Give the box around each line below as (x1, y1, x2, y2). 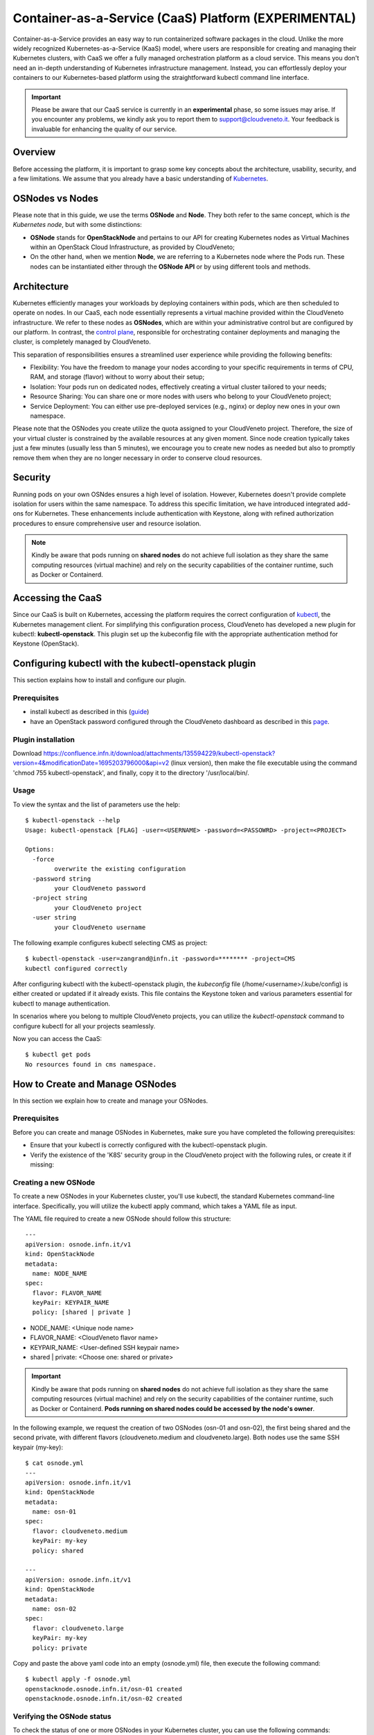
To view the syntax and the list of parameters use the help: (12, 800, 180, 809)
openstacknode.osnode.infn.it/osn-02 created (25, 1695, 183, 1703)
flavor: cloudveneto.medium (32, 1527, 128, 1535)
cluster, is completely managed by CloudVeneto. (12, 337, 152, 346)
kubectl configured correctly (25, 965, 128, 972)
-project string (32, 894, 88, 902)
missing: (30, 1160, 55, 1169)
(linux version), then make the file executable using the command (170, 759, 357, 767)
